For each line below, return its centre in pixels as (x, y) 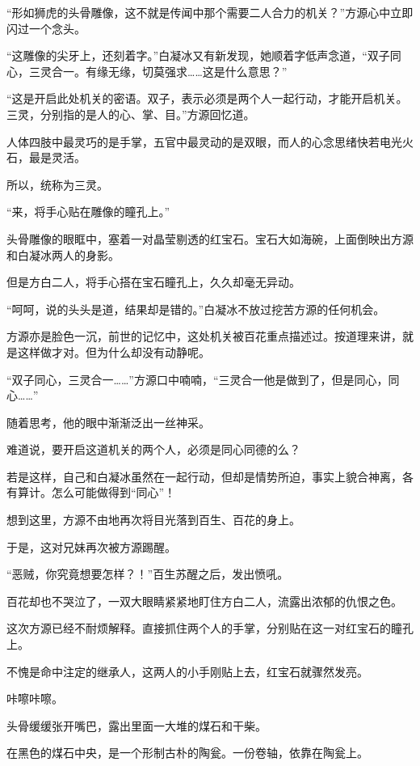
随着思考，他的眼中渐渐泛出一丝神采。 (108, 422)
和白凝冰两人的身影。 (63, 254)
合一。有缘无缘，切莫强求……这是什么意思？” (169, 71)
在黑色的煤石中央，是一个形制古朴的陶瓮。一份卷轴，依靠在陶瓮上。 (187, 753)
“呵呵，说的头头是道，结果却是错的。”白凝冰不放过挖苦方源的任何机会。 (196, 309)
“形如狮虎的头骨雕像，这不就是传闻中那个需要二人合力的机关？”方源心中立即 (210, 12)
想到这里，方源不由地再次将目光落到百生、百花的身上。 (153, 520)
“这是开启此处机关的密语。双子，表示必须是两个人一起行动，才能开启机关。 (207, 98)
